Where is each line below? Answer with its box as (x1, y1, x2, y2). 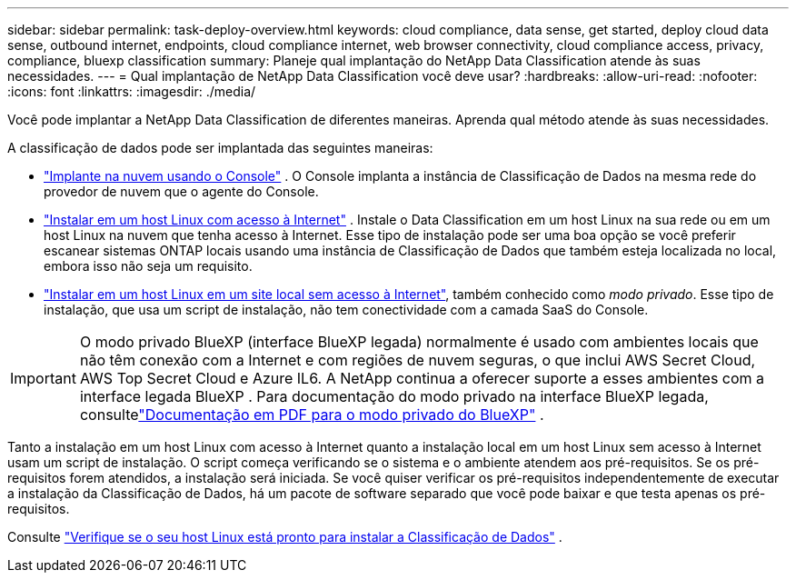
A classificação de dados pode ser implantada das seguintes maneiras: (7, 140, 433, 155)
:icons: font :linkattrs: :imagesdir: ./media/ (7, 84, 256, 99)
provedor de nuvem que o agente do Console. (44, 184, 319, 199)
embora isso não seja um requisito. (44, 258, 253, 274)
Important (10, 369, 76, 387)
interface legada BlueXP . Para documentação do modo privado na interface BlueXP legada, (79, 387, 709, 405)
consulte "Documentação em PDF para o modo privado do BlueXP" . (79, 405, 544, 424)
